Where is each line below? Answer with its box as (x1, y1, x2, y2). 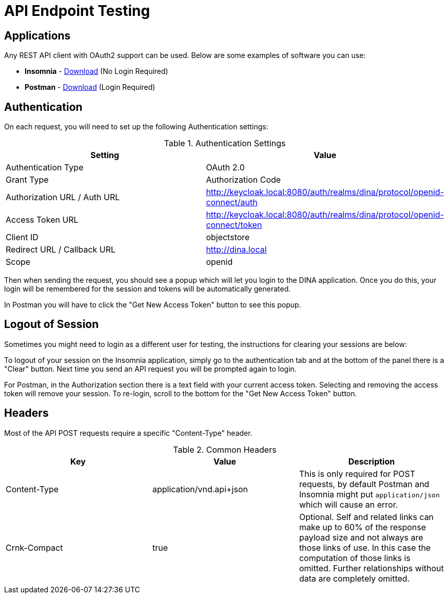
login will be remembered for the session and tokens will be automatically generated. (4, 284, 291, 294)
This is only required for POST (299, 468, 416, 479)
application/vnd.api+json (152, 484, 248, 494)
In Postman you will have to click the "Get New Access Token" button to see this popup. (4, 300, 301, 310)
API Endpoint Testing (4, 2, 150, 20)
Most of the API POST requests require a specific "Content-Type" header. (4, 428, 252, 437)
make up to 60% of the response (299, 522, 426, 532)
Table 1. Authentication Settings (164, 138, 286, 149)
